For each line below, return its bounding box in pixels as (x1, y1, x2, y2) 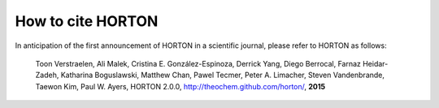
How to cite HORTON (15, 12, 159, 30)
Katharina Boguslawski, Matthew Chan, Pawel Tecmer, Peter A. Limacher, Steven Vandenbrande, (60, 70, 385, 80)
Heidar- (362, 58, 389, 68)
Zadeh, (35, 70, 59, 80)
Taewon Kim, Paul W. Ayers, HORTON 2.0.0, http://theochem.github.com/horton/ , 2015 (35, 81, 325, 91)
